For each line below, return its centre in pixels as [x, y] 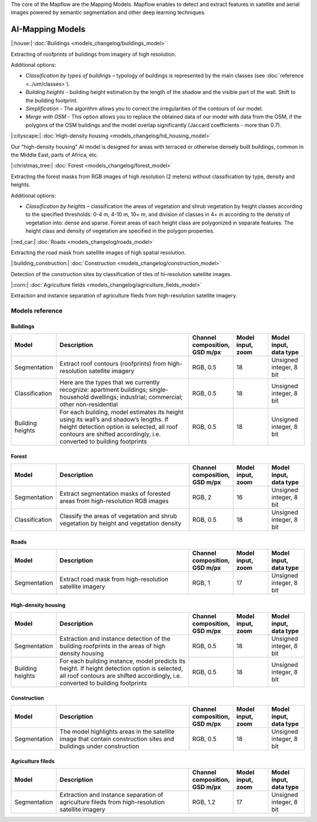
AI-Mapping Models [48, 29]
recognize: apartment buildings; [104, 390]
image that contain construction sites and [117, 739]
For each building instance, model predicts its [123, 661]
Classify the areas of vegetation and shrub [118, 516]
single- [158, 390]
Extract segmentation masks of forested [115, 494]
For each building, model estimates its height [122, 412]
